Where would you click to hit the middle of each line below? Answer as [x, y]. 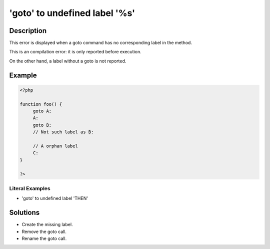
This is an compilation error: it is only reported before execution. [75, 52]
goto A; [42, 111]
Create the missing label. [47, 225]
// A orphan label [55, 146]
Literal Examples [30, 188]
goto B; [42, 125]
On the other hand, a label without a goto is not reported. [68, 61]
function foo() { [41, 104]
